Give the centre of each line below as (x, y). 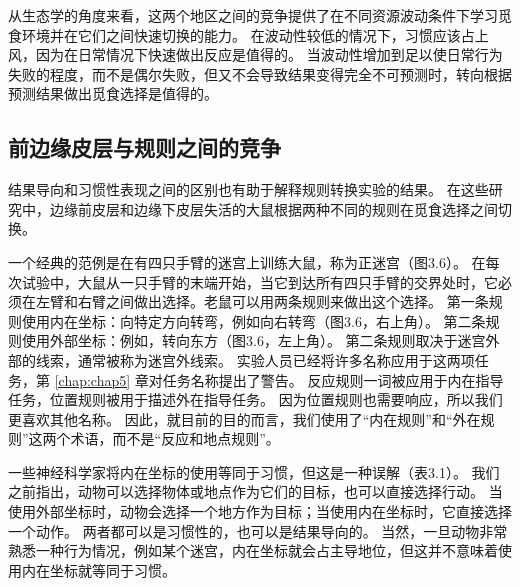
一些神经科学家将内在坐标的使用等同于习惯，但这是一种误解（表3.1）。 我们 (254, 471)
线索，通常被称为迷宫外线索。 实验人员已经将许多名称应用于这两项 (255, 359)
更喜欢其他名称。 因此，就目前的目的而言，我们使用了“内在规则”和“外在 (244, 418)
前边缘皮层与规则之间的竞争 (144, 147)
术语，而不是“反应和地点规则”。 (175, 438)
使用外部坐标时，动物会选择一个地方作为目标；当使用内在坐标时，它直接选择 (260, 511)
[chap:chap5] (92, 379)
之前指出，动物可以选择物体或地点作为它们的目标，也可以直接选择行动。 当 (255, 491)
